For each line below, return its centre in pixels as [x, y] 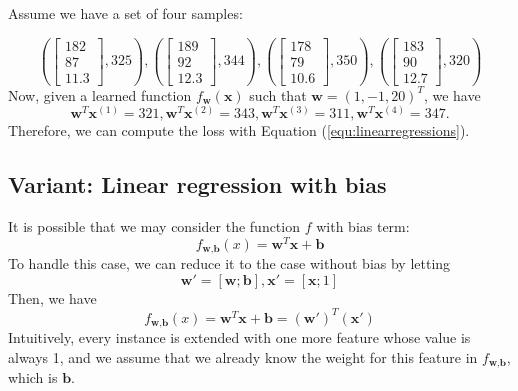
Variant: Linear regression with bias [197, 184]
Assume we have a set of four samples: [125, 13]
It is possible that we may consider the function [154, 226]
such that [278, 94]
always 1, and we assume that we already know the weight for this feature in [243, 357]
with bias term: [363, 226]
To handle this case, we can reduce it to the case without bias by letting [229, 263]
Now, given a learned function [100, 94]
